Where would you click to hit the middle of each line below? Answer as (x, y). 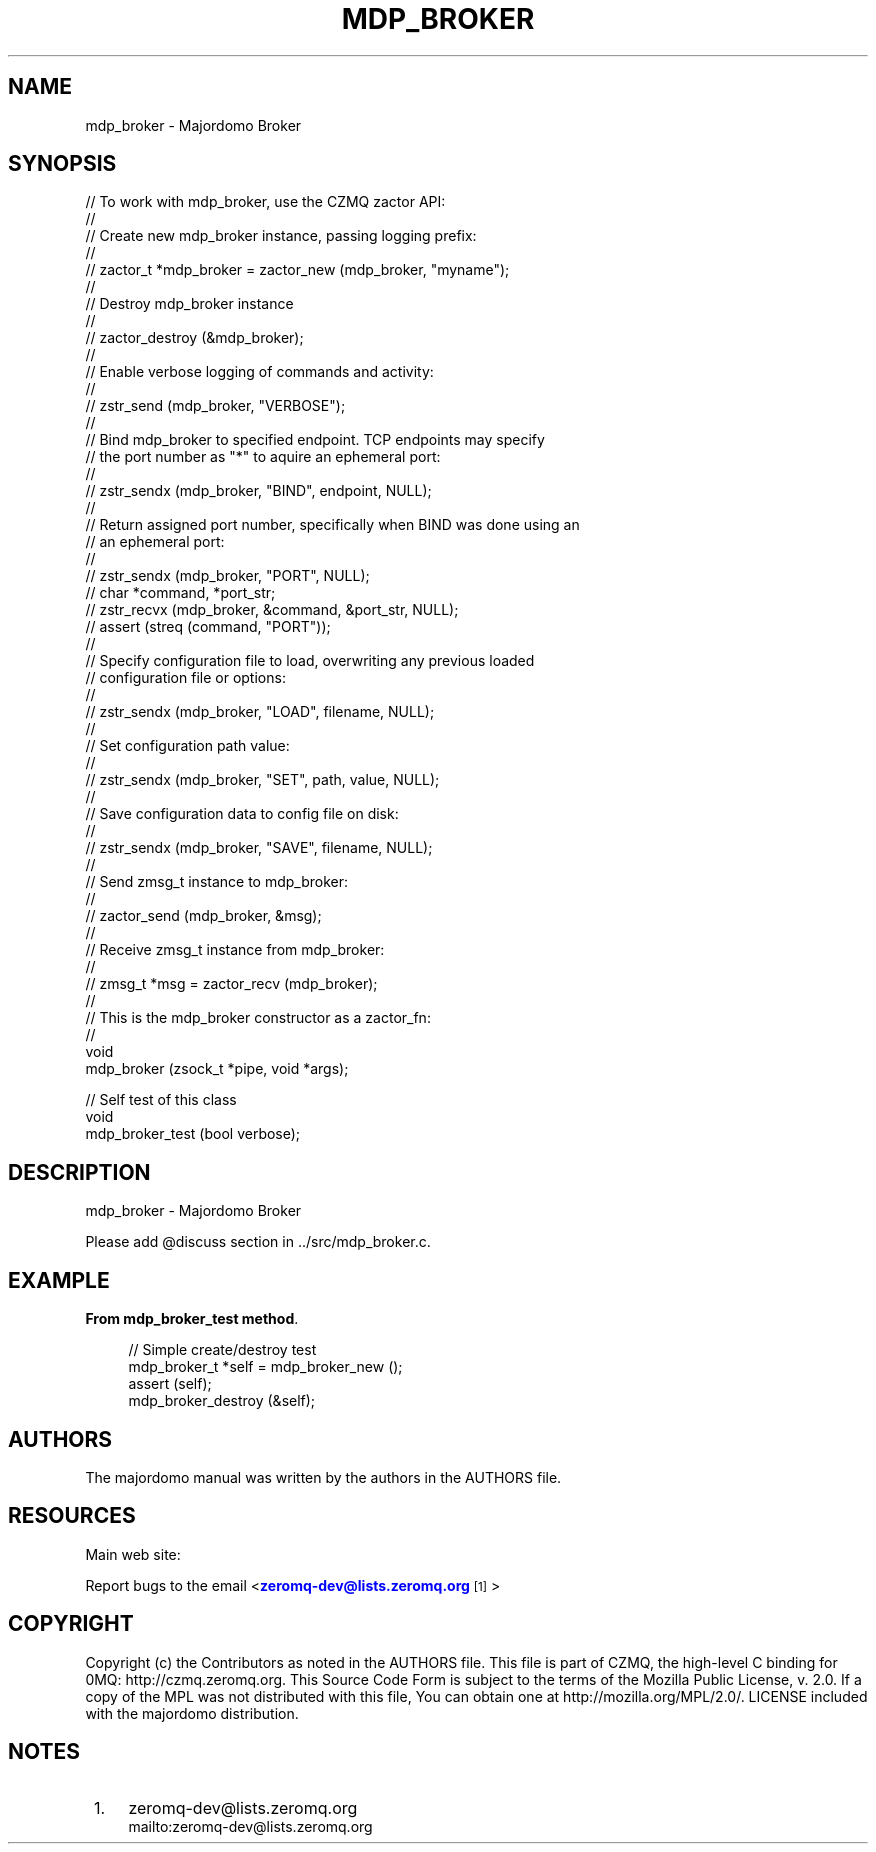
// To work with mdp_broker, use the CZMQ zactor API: (265, 202)
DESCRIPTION (79, 1172)
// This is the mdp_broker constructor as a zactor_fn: (258, 1018)
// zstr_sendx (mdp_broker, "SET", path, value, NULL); (262, 780)
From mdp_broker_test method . (192, 1319)
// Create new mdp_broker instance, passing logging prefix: (281, 236)
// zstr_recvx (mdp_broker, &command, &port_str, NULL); (272, 610)
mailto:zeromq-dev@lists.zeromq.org (250, 1826)
